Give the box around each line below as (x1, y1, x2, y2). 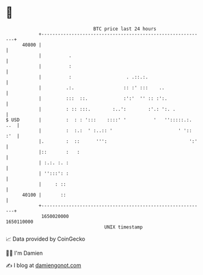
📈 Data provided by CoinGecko (6, 235, 86, 243)
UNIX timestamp (104, 224, 143, 230)
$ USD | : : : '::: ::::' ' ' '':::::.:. (6, 116, 192, 123)
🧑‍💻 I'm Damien (6, 249, 43, 257)
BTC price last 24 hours (93, 26, 157, 32)
